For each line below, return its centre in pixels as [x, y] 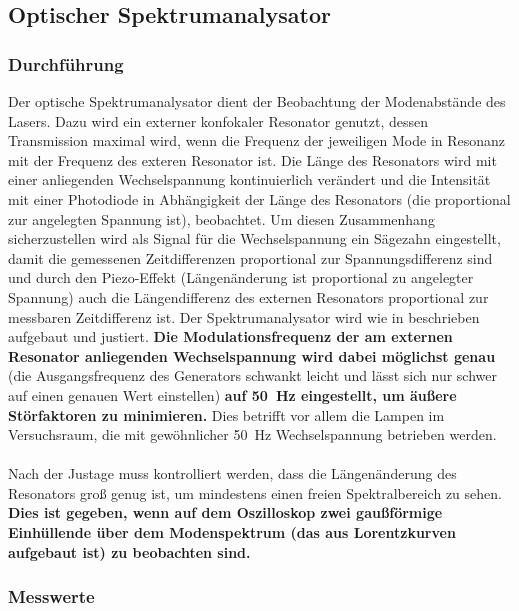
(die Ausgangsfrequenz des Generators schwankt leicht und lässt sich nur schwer [252, 375]
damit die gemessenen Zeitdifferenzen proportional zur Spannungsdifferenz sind [250, 257]
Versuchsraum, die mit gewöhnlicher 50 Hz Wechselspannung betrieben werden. [252, 434]
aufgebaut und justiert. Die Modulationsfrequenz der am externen [230, 336]
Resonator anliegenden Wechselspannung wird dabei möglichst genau [252, 355]
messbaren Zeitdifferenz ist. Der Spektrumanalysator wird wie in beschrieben [244, 316]
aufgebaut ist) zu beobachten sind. [129, 551]
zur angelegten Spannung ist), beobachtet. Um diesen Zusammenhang [221, 218]
